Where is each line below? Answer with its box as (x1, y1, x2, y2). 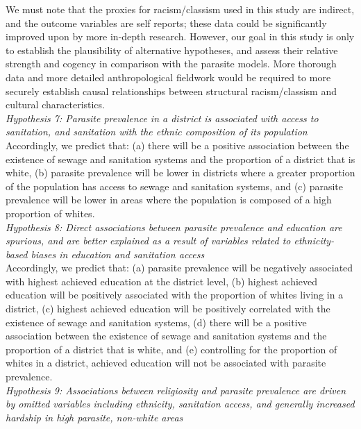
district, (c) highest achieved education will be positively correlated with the (6, 301, 330, 316)
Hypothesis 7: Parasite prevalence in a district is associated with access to (6, 110, 319, 125)
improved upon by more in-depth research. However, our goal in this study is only (6, 29, 355, 44)
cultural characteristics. (6, 97, 105, 112)
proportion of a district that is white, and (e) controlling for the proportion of (6, 342, 337, 356)
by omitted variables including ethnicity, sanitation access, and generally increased (6, 396, 355, 411)
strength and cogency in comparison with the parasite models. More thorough (6, 56, 337, 71)
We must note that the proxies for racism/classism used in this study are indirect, (6, 2, 355, 16)
